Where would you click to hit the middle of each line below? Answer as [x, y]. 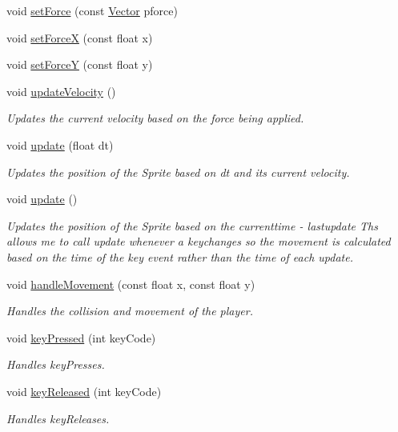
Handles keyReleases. [58, 418]
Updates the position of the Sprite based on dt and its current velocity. [178, 172]
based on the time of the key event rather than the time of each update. [180, 256]
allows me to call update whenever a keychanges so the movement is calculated [199, 241]
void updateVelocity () [61, 91]
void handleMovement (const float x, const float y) [131, 284]
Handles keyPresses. [56, 364]
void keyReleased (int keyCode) [84, 391]
